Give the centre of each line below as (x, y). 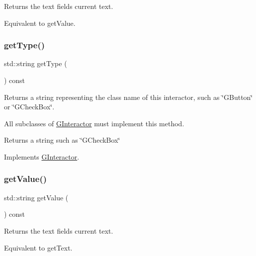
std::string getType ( (36, 63)
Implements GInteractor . (42, 156)
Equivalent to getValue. (40, 23)
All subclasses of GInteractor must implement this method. (94, 123)
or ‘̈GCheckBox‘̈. (29, 107)
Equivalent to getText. (38, 247)
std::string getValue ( (36, 197)
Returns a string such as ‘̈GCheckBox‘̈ (62, 140)
